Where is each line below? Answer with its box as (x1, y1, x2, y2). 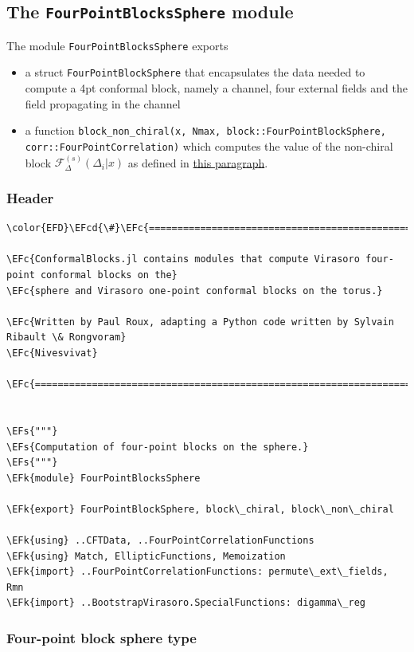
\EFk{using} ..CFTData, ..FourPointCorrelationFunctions (6, 535, 314, 547)
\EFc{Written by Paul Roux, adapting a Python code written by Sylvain (6, 316, 394, 328)
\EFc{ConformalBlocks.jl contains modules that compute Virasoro (6, 253, 360, 265)
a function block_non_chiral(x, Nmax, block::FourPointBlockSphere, (25, 122, 386, 139)
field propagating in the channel (25, 95, 181, 112)
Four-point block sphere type (6, 627, 197, 647)
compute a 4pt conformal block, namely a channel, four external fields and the (25, 80, 408, 96)
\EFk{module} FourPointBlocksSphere (6, 472, 201, 484)
